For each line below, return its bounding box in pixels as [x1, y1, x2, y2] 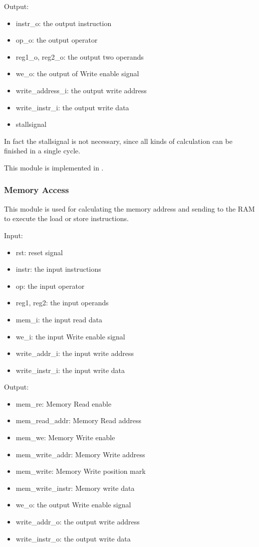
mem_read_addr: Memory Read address [16, 415, 141, 426]
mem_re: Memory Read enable [16, 398, 112, 409]
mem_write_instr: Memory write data [16, 482, 135, 493]
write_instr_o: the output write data [16, 533, 131, 543]
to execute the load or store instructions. [4, 213, 129, 224]
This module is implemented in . [4, 162, 104, 172]
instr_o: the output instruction [16, 18, 112, 28]
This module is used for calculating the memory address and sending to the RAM [4, 203, 255, 214]
